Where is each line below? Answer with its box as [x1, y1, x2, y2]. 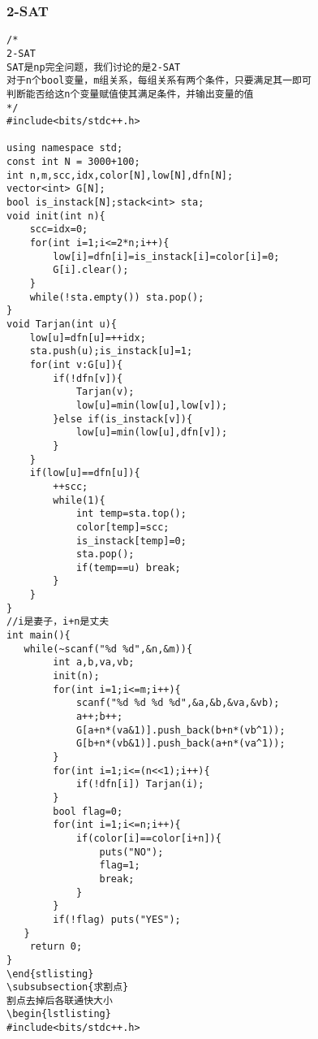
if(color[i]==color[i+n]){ [75, 832, 221, 844]
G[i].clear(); [53, 264, 129, 276]
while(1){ [53, 494, 105, 506]
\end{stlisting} [6, 968, 94, 980]
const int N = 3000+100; [6, 156, 140, 168]
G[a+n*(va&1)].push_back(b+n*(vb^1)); [75, 724, 286, 736]
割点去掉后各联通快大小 [6, 994, 113, 1007]
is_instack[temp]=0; [75, 535, 187, 547]
